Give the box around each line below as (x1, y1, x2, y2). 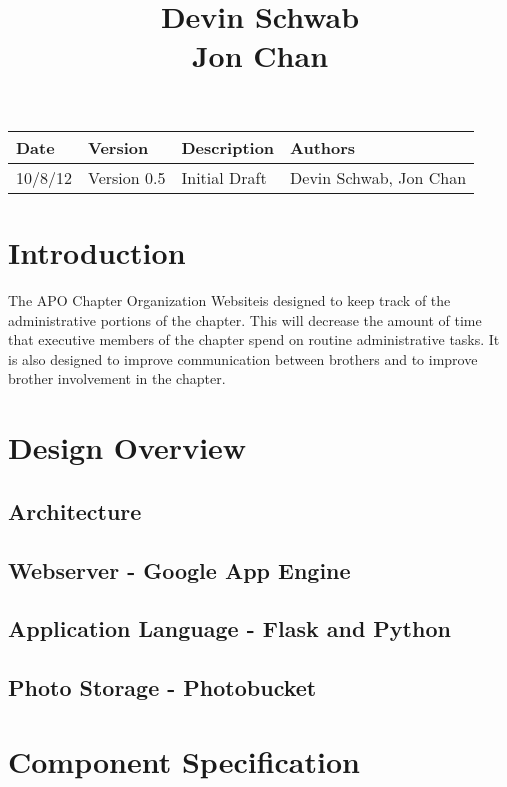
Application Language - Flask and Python (8, 613, 451, 644)
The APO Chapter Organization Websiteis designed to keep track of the (8, 290, 451, 311)
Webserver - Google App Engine (8, 554, 351, 585)
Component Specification (8, 740, 360, 781)
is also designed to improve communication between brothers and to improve (8, 348, 478, 369)
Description (181, 135, 275, 159)
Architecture (8, 495, 142, 526)
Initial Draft (181, 165, 267, 189)
